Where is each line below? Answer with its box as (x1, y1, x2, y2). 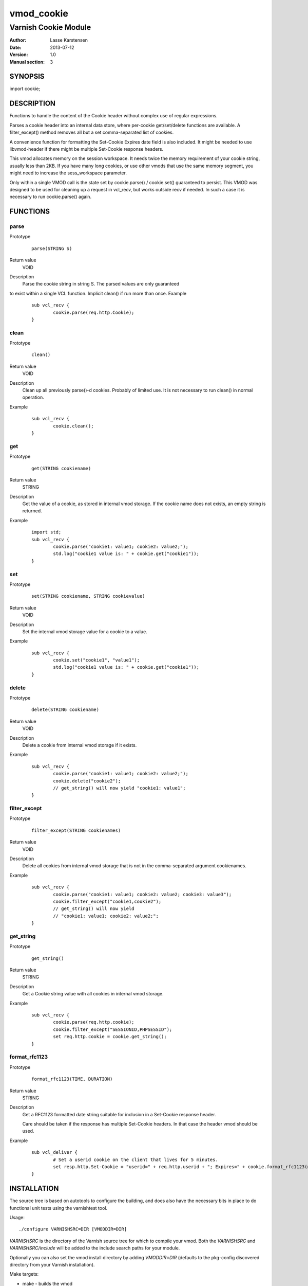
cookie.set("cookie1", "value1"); (53, 657, 140, 663)
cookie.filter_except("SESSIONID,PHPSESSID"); (53, 1026, 172, 1032)
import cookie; (9, 85, 41, 92)
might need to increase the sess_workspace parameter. (9, 170, 127, 176)
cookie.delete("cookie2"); (53, 778, 121, 784)
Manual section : (9, 59, 45, 65)
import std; (31, 529, 62, 535)
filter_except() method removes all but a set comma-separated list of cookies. (9, 129, 174, 136)
